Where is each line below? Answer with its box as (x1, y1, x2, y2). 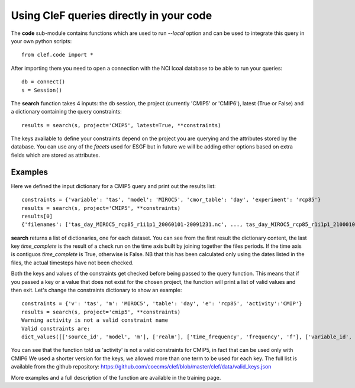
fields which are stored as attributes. (11, 151, 101, 159)
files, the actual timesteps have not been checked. (11, 259, 134, 266)
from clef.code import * (21, 51, 93, 59)
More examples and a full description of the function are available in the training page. (11, 374, 221, 381)
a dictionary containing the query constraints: (11, 108, 122, 115)
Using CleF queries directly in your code (11, 9, 212, 22)
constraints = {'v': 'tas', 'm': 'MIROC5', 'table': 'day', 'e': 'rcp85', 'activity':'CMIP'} (21, 300, 302, 307)
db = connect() (21, 79, 66, 85)
